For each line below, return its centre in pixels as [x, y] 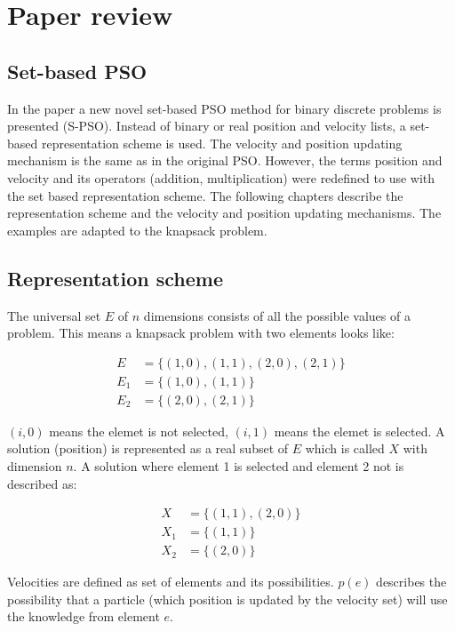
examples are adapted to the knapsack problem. [137, 230]
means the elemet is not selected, [139, 431]
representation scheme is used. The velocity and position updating [222, 143]
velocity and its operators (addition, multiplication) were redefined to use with [221, 177]
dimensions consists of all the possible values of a [277, 315]
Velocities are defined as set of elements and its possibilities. [171, 582]
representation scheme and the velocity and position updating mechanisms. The [224, 213]
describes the [411, 582]
